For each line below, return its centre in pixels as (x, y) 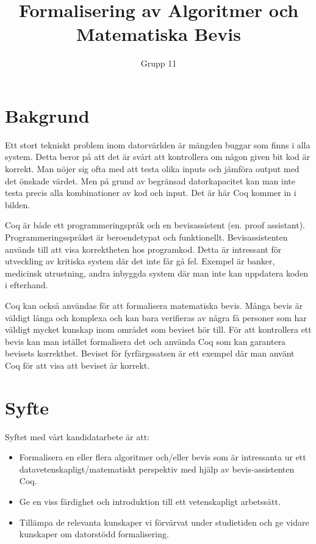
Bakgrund (47, 115)
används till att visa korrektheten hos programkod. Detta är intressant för (143, 249)
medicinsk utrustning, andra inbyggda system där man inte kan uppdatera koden (157, 273)
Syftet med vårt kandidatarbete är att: (77, 436)
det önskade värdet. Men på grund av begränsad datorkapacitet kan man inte (150, 180)
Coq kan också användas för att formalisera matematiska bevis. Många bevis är (154, 305)
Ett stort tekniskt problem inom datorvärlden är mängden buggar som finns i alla (158, 144)
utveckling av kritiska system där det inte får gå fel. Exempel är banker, (140, 261)
